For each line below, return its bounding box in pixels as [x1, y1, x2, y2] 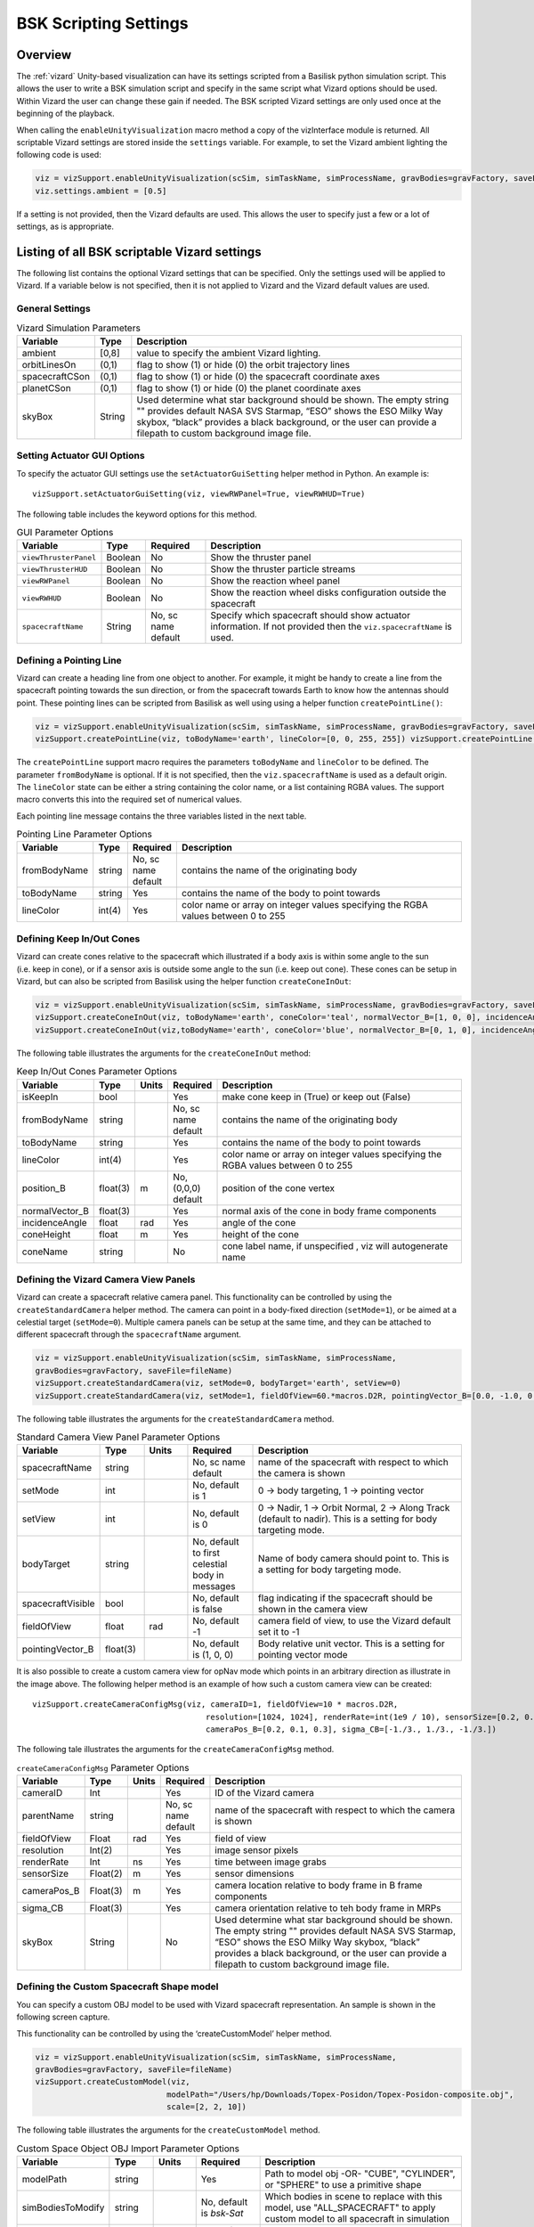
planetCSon [21, 381, 71, 394]
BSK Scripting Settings [16, 13, 189, 33]
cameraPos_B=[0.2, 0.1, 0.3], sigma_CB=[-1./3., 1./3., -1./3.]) [205, 1724, 498, 1734]
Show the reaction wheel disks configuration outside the [210, 586, 447, 599]
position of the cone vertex [222, 1181, 336, 1194]
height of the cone [222, 1228, 300, 1240]
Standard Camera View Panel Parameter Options [16, 1431, 221, 1443]
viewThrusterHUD [21, 564, 88, 574]
